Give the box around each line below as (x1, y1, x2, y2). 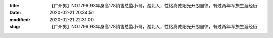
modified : (9, 16, 30, 22)
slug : (9, 24, 20, 30)
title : (9, 3, 20, 8)
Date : (9, 10, 21, 16)
